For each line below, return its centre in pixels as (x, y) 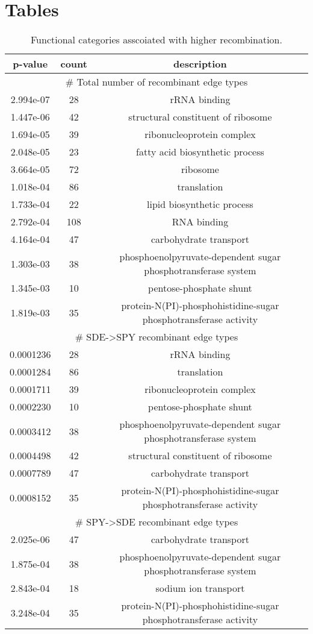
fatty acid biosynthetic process (200, 152)
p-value (30, 64)
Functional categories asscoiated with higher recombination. (156, 40)
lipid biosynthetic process (200, 204)
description (200, 64)
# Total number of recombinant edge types (156, 82)
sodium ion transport (200, 588)
